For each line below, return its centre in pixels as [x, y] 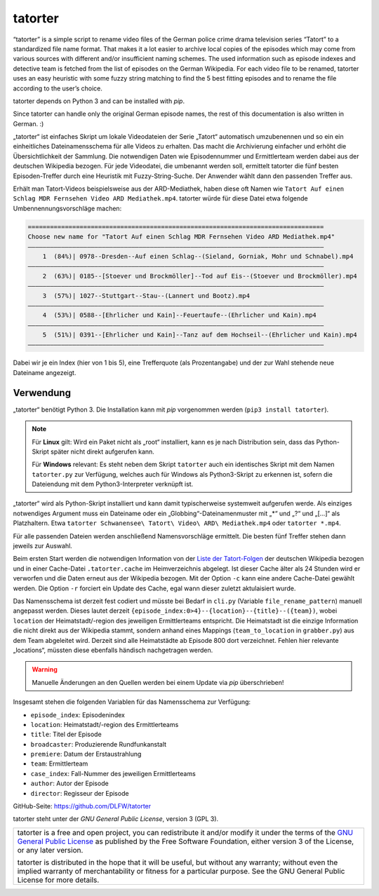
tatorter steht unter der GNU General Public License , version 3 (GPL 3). [116, 819]
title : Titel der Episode [66, 734]
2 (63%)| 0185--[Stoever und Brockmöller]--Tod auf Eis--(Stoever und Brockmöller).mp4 [200, 276]
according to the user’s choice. [58, 88]
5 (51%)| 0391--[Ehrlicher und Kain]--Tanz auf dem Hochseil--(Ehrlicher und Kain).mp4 [200, 335]
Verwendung [42, 393]
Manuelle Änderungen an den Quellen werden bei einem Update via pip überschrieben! [158, 682]
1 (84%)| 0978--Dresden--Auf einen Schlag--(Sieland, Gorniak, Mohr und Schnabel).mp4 [198, 256]
